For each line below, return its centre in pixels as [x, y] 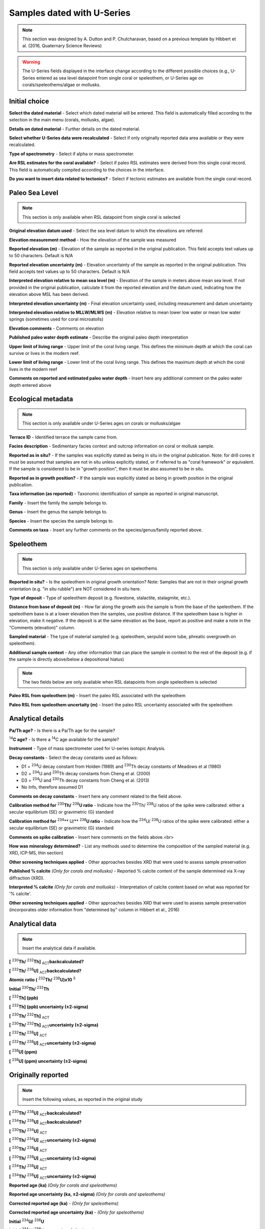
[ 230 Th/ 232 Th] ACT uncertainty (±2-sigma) [54, 1025]
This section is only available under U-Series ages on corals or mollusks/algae [102, 423]
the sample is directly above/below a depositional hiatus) [67, 659]
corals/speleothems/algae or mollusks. [61, 85]
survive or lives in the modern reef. [44, 353]
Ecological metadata [41, 399]
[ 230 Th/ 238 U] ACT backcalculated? [45, 1113]
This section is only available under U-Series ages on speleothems [90, 568]
